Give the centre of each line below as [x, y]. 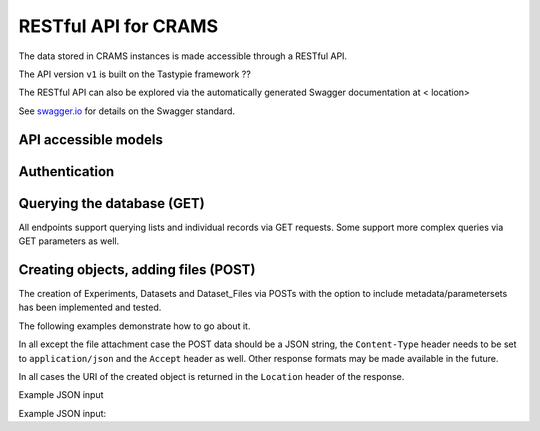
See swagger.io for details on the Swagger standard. [126, 111]
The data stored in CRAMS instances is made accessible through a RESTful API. [183, 56]
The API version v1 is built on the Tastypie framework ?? [135, 74]
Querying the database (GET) [111, 203]
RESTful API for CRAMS [118, 26]
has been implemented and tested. [90, 307]
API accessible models [91, 139]
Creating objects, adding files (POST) [137, 269]
